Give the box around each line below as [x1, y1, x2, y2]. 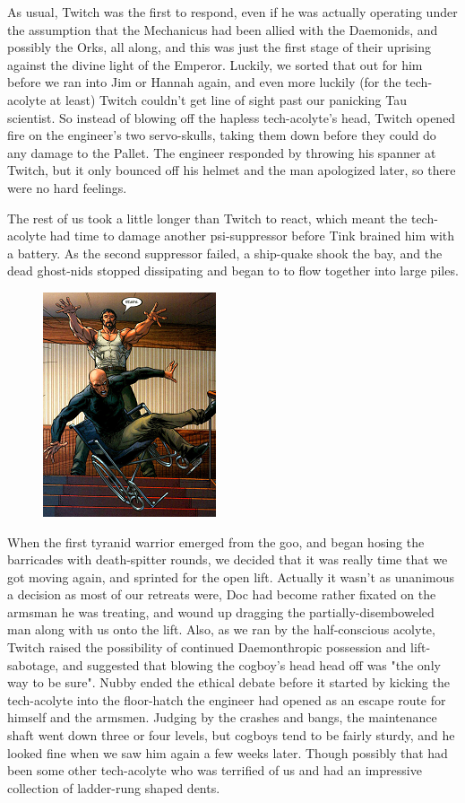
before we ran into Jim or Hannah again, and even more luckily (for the [7, 73, 401, 92]
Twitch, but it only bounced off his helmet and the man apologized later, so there [7, 161, 456, 179]
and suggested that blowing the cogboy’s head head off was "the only [62, 655, 441, 674]
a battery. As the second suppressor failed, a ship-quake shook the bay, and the [7, 243, 443, 262]
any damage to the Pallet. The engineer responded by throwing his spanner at [7, 143, 436, 161]
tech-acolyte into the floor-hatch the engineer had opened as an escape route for [7, 690, 446, 709]
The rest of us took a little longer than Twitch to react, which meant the [7, 208, 408, 227]
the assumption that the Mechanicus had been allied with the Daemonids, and [7, 20, 438, 39]
